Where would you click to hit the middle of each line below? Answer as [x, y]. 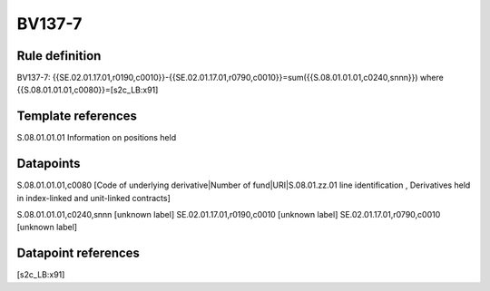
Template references [77, 116]
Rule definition [59, 56]
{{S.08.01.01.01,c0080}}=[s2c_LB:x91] [88, 90]
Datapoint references [78, 253]
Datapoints [49, 164]
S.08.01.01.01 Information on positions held [97, 138]
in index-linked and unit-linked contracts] [94, 198]
